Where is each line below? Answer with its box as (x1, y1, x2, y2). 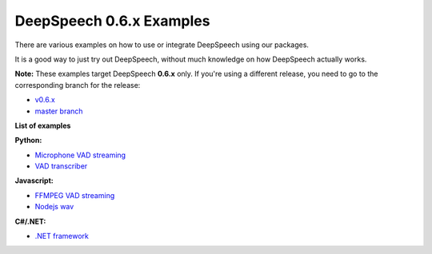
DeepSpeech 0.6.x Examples (14, 12, 210, 30)
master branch (34, 106, 83, 116)
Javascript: (14, 176, 54, 185)
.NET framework (34, 232, 90, 241)
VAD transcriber (34, 161, 88, 171)
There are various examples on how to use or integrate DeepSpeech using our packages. (14, 40, 310, 50)
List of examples (14, 121, 71, 130)
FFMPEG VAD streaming (34, 190, 115, 200)
